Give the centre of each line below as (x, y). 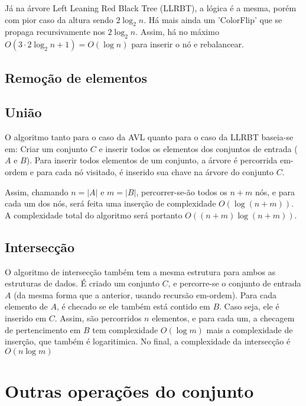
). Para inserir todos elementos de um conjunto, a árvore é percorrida (152, 160)
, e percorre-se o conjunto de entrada (235, 283)
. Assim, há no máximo (177, 32)
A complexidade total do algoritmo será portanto (94, 215)
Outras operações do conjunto (129, 390)
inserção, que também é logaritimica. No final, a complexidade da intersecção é (148, 341)
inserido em (26, 318)
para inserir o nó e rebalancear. (188, 44)
